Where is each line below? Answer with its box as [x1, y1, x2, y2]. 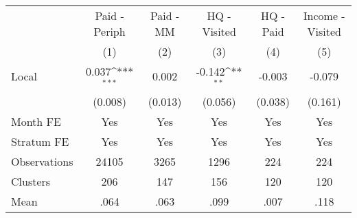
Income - [303, 8, 345, 23]
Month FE [11, 113, 61, 129]
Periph [93, 23, 126, 39]
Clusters [11, 173, 51, 189]
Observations [11, 153, 73, 169]
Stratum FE [11, 133, 69, 149]
